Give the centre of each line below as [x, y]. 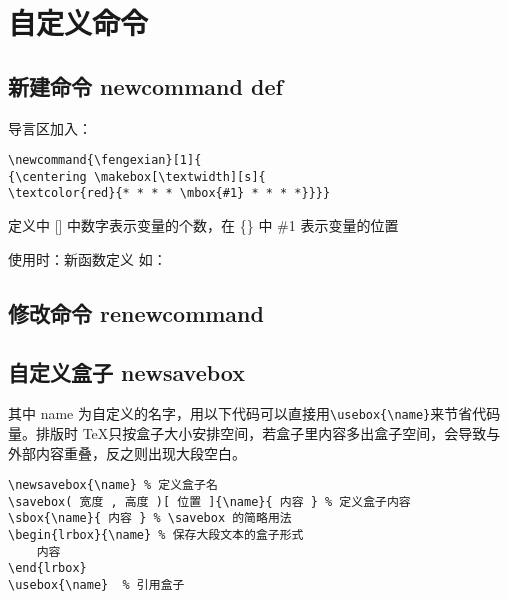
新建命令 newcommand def [145, 85]
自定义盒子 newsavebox [126, 371]
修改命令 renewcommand [136, 312]
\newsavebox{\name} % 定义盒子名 [113, 485]
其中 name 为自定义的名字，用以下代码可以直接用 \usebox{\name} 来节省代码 [254, 413]
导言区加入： [50, 127]
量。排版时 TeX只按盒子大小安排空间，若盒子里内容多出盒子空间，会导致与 [254, 432]
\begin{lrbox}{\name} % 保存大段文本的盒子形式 [156, 535]
